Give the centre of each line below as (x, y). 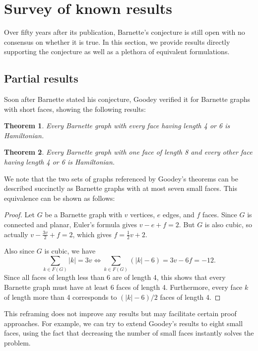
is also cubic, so (228, 224)
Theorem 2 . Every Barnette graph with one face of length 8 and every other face (128, 152)
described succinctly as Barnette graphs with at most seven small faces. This (121, 188)
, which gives (92, 234)
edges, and (179, 215)
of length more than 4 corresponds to (61, 297)
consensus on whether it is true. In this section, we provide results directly (117, 42)
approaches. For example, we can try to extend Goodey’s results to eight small (124, 323)
